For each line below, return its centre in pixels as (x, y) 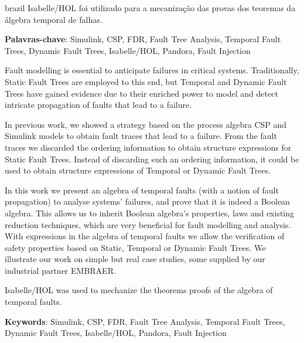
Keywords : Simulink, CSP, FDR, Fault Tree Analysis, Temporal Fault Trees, (145, 321)
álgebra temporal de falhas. (54, 19)
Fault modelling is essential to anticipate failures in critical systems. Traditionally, (152, 70)
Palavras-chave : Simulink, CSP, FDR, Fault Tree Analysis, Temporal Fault (143, 39)
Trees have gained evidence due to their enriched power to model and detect (141, 93)
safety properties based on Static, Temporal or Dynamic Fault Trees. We (135, 247)
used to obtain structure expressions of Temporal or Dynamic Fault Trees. (138, 170)
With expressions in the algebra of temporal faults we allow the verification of (145, 236)
